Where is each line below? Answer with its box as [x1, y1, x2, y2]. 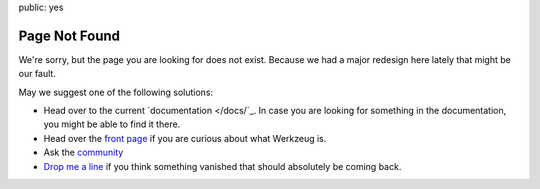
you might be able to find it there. [43, 118, 181, 130]
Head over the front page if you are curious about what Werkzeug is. [43, 132, 327, 144]
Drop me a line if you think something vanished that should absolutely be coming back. [43, 160, 402, 172]
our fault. [18, 68, 57, 80]
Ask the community [43, 146, 124, 159]
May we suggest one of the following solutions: [18, 86, 214, 98]
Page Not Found [18, 27, 120, 44]
